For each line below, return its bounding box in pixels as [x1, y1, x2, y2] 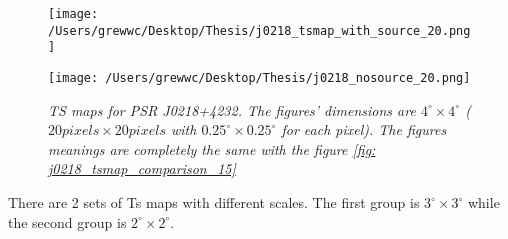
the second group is [8, 211, 127, 232]
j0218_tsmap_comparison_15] [48, 158, 236, 179]
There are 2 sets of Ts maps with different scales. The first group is [8, 192, 420, 212]
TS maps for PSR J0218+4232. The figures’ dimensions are [48, 99, 416, 120]
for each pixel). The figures [281, 119, 447, 140]
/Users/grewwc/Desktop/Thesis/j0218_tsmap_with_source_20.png [48, 23, 471, 38]
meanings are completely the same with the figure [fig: [48, 138, 376, 159]
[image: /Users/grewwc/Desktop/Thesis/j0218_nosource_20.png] [48, 70, 471, 85]
